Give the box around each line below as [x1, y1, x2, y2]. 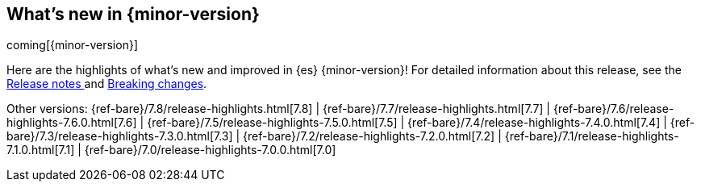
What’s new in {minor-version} [6, 4, 260, 24]
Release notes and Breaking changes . [6, 77, 207, 91]
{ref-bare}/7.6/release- [553, 102, 674, 116]
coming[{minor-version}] [6, 38, 139, 52]
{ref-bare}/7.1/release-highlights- [504, 129, 679, 144]
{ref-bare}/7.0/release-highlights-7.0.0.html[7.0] [84, 143, 336, 157]
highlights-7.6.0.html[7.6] [6, 115, 137, 130]
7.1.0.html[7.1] [6, 143, 75, 157]
